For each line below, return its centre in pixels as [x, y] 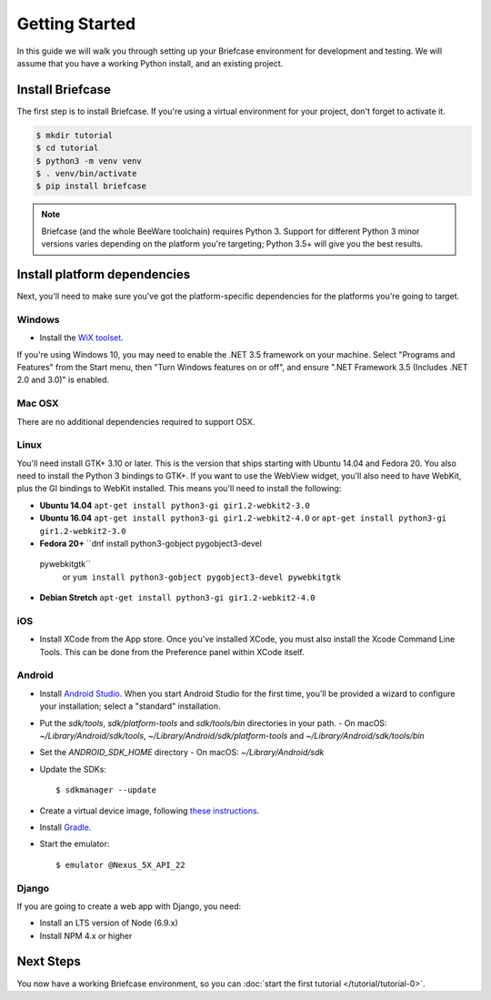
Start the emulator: [75, 844]
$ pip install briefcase [91, 186]
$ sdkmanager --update [106, 790]
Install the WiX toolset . [82, 338]
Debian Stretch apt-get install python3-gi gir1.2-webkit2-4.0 [177, 598]
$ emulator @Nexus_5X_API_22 [120, 865]
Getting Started [76, 24]
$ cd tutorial [67, 148]
